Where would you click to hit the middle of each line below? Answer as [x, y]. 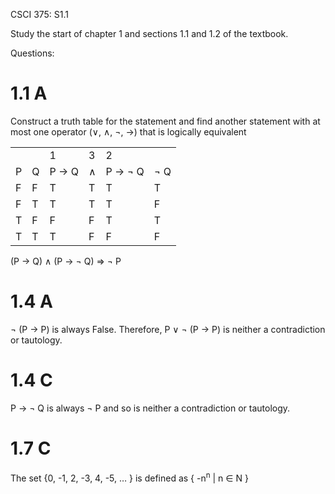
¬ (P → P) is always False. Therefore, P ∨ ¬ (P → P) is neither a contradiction [168, 329]
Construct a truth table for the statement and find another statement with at [165, 121]
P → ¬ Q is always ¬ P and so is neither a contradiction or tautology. [150, 408]
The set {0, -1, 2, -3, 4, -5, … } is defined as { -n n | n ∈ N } [129, 477]
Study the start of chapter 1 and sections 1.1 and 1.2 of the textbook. [149, 33]
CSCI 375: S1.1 [40, 14]
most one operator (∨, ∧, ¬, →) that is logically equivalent [128, 131]
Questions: [32, 53]
